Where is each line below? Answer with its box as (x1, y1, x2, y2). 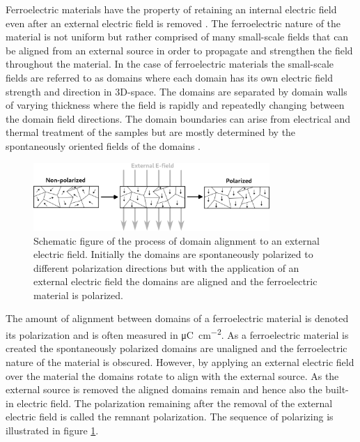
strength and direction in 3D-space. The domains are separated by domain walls (6, 84, 347, 98)
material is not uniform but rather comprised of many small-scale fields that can (6, 29, 349, 44)
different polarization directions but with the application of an (33, 260, 299, 275)
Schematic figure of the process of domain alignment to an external (33, 233, 320, 247)
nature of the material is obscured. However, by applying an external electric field (6, 354, 354, 369)
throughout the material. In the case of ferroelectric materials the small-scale (6, 56, 334, 71)
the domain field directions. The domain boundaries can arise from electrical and (6, 111, 351, 125)
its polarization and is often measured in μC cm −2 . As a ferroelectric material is (6, 326, 349, 342)
